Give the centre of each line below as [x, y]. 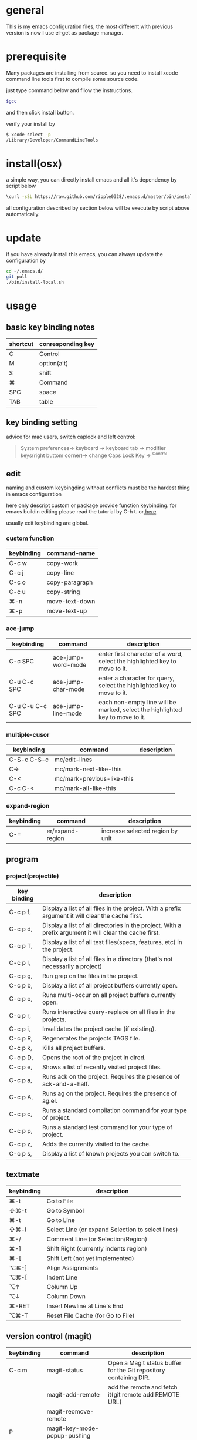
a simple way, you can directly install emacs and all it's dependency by [91, 180]
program [22, 859]
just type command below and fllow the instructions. [69, 90]
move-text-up [67, 611]
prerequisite [37, 57]
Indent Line [62, 1277]
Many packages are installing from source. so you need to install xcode [92, 73]
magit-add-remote [73, 1394]
